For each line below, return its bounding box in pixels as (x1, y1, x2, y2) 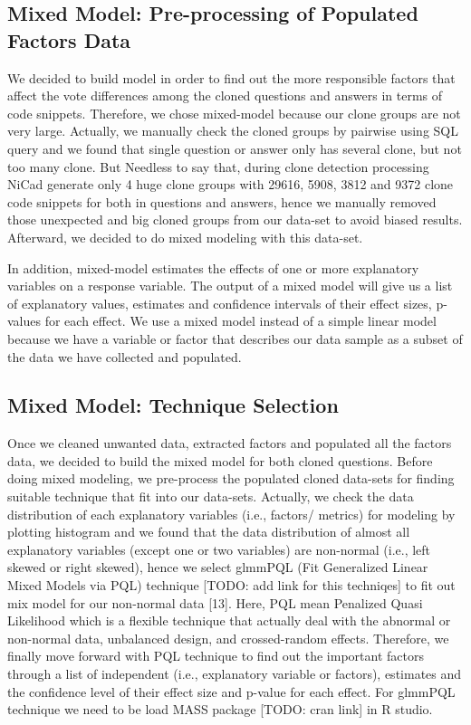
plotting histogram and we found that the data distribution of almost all (7, 522, 410, 541)
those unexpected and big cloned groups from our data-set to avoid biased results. (7, 210, 463, 229)
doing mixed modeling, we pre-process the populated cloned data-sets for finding (7, 469, 455, 488)
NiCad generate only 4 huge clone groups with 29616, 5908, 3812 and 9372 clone (7, 175, 454, 194)
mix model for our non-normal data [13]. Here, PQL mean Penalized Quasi (7, 593, 423, 612)
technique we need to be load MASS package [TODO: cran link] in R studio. (7, 700, 433, 719)
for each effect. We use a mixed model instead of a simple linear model (44, 311, 437, 330)
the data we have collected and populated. (7, 347, 242, 366)
